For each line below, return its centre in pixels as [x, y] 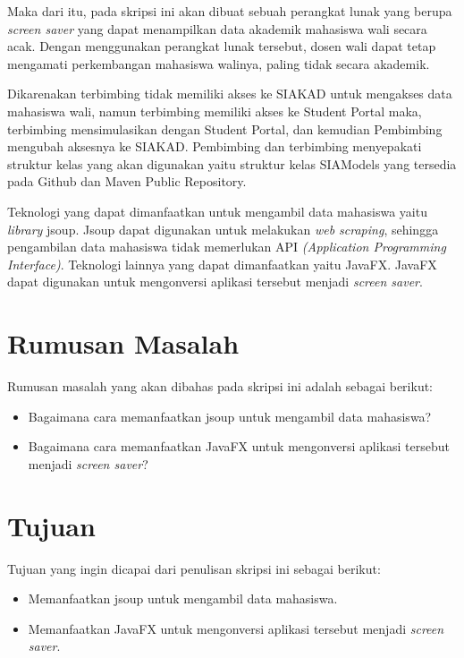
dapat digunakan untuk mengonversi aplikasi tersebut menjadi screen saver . [215, 282]
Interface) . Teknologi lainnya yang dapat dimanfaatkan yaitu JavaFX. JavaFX [222, 264]
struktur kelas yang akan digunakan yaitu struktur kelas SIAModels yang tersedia [232, 163]
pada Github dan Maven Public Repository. [127, 181]
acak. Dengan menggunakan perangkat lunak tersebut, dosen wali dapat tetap [222, 46]
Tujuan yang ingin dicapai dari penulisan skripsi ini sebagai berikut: [194, 568]
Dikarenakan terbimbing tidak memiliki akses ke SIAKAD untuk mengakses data [230, 94]
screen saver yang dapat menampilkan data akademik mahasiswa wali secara [217, 28]
